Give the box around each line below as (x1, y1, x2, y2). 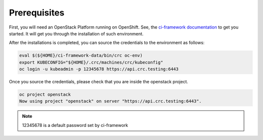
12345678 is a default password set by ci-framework (22, 122, 129, 128)
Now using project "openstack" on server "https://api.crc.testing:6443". (19, 98, 202, 104)
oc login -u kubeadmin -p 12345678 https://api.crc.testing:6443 (19, 66, 179, 72)
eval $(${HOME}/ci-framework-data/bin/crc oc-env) (19, 53, 143, 58)
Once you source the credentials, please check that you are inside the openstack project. (9, 79, 188, 85)
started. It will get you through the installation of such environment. (9, 31, 144, 36)
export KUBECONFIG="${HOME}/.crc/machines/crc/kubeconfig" (19, 60, 163, 65)
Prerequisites (9, 7, 65, 18)
